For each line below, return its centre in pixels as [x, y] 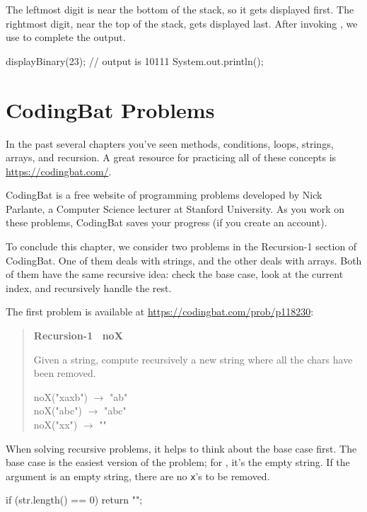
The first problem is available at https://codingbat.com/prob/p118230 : [160, 312]
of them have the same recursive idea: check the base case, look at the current [175, 274]
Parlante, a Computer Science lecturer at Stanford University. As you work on [175, 208]
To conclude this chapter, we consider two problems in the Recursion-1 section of [181, 246]
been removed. [65, 373]
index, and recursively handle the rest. [89, 287]
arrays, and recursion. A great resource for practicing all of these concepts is [171, 157]
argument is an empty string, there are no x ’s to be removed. [138, 476]
